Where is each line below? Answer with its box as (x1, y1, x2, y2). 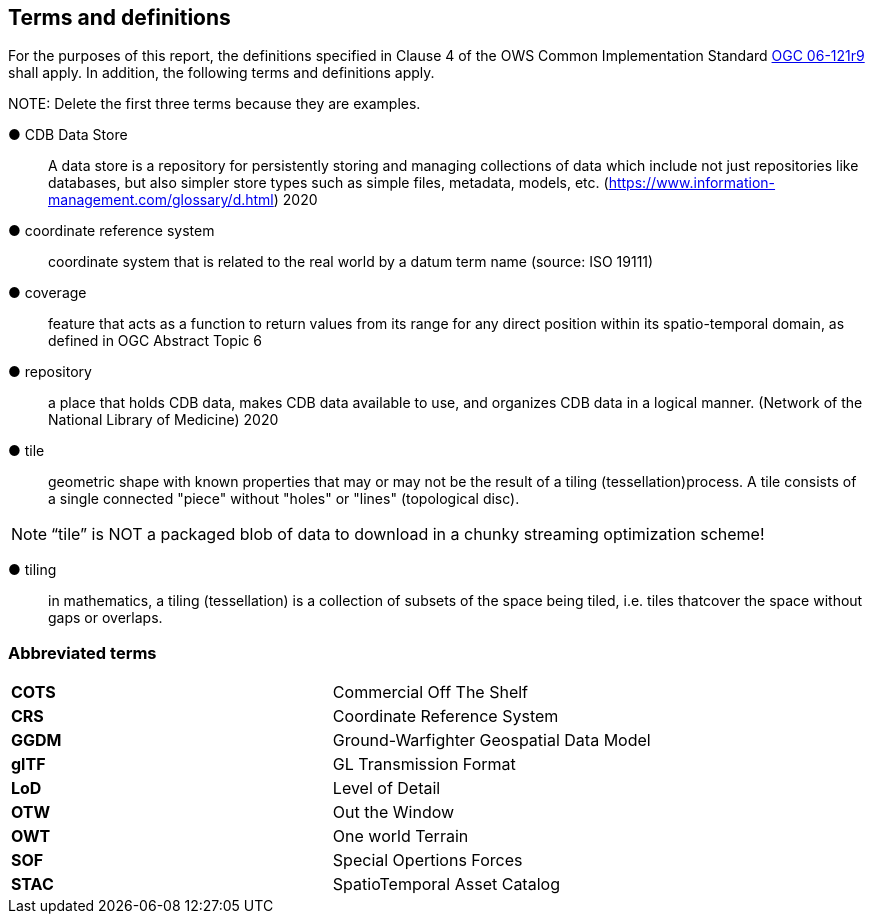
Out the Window (332, 802, 455, 823)
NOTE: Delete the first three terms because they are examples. (8, 95, 421, 113)
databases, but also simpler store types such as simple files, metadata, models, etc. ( (48, 174, 609, 192)
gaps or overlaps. (48, 609, 163, 627)
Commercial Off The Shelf (332, 682, 529, 703)
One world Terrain (332, 826, 469, 847)
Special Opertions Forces (332, 850, 523, 871)
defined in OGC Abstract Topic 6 (48, 332, 262, 350)
